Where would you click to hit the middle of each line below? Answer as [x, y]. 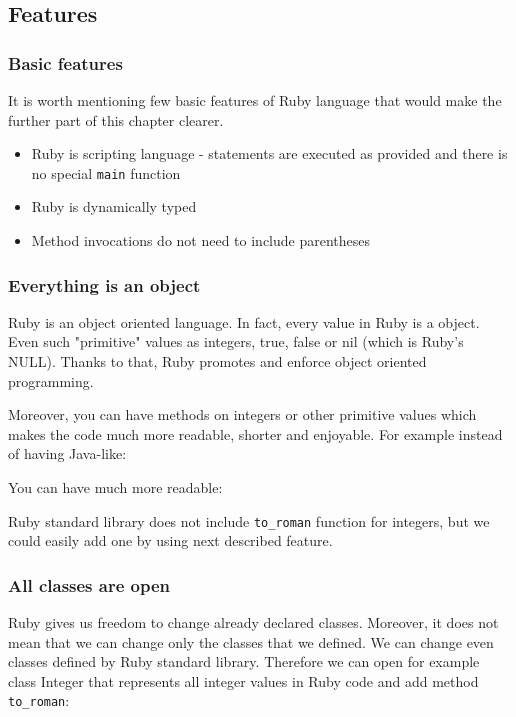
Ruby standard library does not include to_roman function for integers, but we [249, 520]
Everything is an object [104, 284]
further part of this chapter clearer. [116, 119]
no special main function [106, 172]
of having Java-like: [67, 453]
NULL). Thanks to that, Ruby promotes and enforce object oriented [217, 361]
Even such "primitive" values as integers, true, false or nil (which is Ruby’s [236, 341]
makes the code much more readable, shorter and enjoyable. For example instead [255, 433]
